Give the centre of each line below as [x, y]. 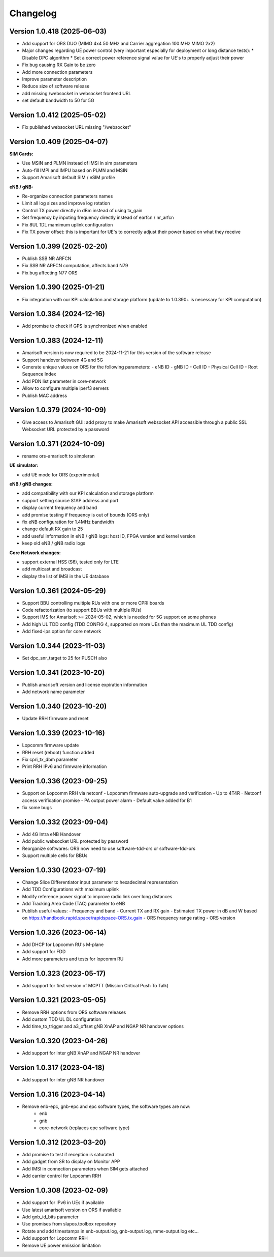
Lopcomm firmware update [50, 745]
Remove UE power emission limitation [61, 1245]
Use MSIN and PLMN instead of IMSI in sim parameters [80, 163]
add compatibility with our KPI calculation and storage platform [88, 493]
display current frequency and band [60, 508]
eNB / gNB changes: [31, 484]
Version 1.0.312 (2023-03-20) [58, 1142]
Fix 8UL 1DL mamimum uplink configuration [67, 224]
